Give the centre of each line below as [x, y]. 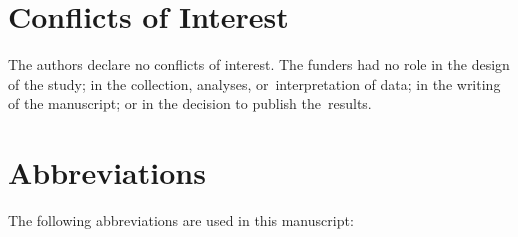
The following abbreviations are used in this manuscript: [181, 220]
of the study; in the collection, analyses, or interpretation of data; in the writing [254, 83]
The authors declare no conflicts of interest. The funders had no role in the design [259, 64]
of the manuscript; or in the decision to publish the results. [190, 103]
